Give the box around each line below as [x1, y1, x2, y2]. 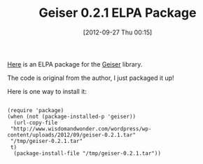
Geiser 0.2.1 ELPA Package [38, 5, 197, 21]
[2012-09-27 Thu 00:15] [83, 28, 153, 36]
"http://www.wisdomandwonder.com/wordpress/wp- [10, 125, 152, 132]
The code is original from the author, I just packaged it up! [7, 74, 174, 82]
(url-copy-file [13, 119, 58, 126]
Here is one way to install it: [7, 87, 87, 95]
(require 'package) [7, 107, 64, 114]
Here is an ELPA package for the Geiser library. [7, 60, 143, 68]
